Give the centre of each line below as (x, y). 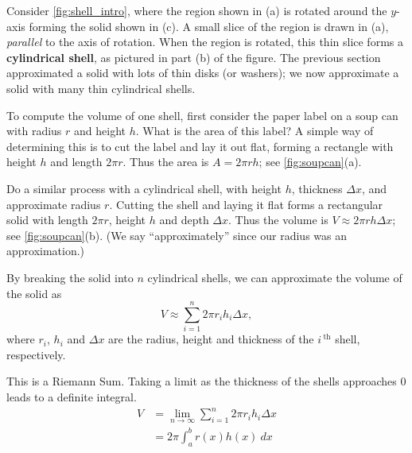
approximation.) (46, 251)
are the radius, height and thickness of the (211, 339)
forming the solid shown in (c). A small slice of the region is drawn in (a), (209, 26)
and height (100, 131)
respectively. (36, 354)
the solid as (34, 293)
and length (76, 162)
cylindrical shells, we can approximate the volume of (275, 277)
